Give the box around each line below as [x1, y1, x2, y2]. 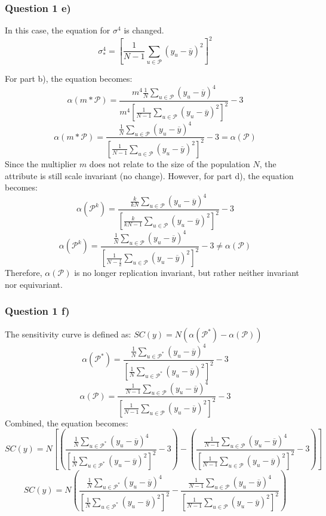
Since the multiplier [5, 157, 77, 170]
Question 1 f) [5, 303, 70, 318]
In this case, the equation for [5, 24, 110, 36]
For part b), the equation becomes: [5, 72, 133, 84]
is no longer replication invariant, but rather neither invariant [74, 266, 299, 279]
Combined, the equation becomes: [5, 416, 128, 429]
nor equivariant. [5, 278, 63, 290]
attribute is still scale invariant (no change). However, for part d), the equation [5, 169, 294, 182]
